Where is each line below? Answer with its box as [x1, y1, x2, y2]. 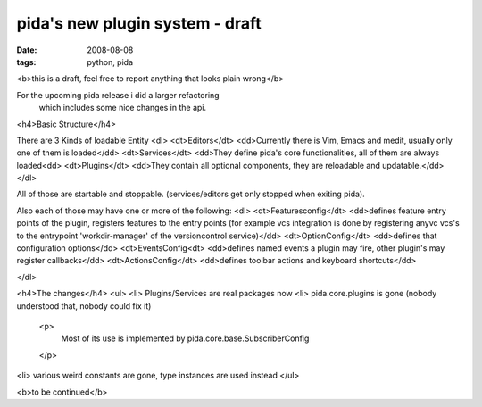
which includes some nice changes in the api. [38, 103, 207, 113]
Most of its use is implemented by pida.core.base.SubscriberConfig [61, 333, 310, 344]
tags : [16, 56, 37, 67]
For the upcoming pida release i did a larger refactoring [16, 89, 220, 100]
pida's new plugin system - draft [16, 13, 262, 33]
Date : [16, 45, 37, 55]
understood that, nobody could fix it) [16, 300, 152, 311]
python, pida [87, 56, 134, 67]
